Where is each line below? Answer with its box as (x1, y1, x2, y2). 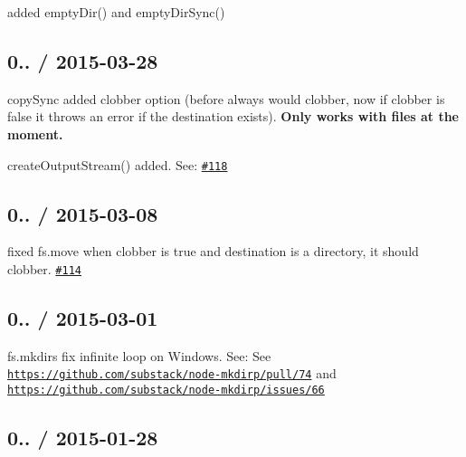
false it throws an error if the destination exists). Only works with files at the (7, 107, 460, 126)
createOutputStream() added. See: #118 (7, 155, 228, 174)
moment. (7, 124, 63, 143)
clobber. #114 (7, 260, 81, 279)
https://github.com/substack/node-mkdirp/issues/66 (7, 384, 325, 397)
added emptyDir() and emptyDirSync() (7, 3, 225, 21)
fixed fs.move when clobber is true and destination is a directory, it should (7, 242, 419, 261)
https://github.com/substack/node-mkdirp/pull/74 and (7, 364, 337, 383)
